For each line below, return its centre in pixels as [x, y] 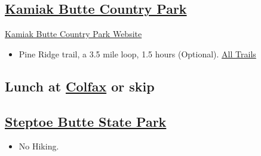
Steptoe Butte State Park [86, 121]
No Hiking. [39, 146]
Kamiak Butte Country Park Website [73, 34]
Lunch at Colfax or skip [80, 86]
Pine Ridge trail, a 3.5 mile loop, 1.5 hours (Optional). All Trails [137, 53]
